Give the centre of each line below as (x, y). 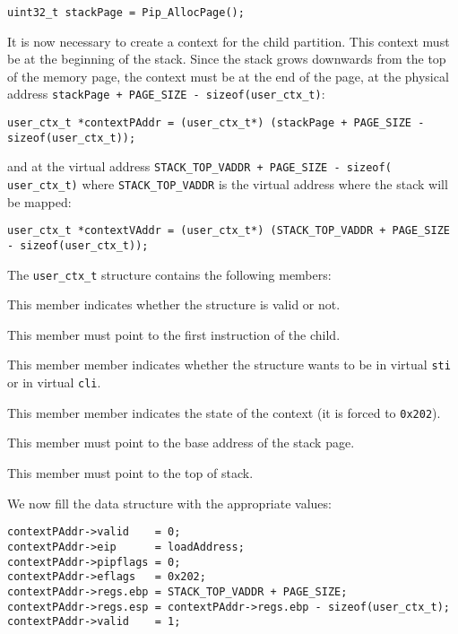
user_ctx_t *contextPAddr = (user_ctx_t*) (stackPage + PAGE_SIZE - (216, 123)
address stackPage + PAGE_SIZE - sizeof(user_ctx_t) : (166, 94)
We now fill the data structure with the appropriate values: (169, 503)
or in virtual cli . (54, 382)
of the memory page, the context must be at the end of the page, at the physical (228, 76)
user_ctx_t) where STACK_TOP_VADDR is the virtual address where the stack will (228, 184)
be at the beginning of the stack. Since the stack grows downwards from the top (227, 59)
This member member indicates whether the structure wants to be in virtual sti (229, 365)
